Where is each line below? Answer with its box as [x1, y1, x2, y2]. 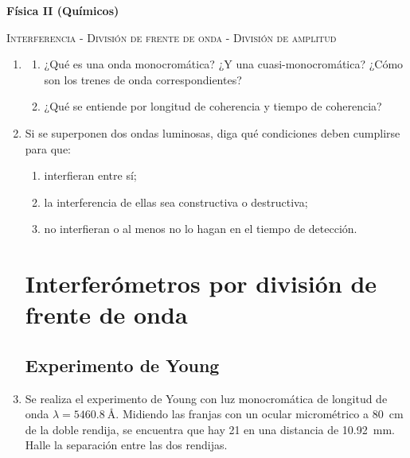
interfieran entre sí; [44, 167, 137, 184]
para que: [25, 140, 72, 157]
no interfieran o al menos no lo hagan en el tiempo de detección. [44, 220, 357, 237]
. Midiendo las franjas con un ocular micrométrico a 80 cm [115, 406, 404, 422]
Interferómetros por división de [25, 267, 377, 300]
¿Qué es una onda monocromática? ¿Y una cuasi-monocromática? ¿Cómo [44, 56, 404, 72]
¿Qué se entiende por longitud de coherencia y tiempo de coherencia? [44, 98, 382, 114]
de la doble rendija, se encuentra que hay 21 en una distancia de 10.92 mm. [25, 421, 395, 437]
